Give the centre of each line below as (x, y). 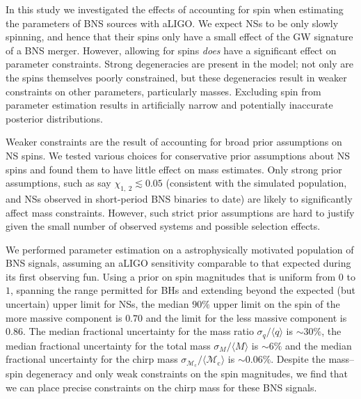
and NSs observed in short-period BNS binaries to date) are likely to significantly (179, 198)
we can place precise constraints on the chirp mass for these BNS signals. (161, 387)
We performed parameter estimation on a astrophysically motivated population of (180, 249)
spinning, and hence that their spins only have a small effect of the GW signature (179, 37)
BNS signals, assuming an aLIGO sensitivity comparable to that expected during (178, 263)
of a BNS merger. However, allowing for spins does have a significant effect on (171, 50)
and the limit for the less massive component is (246, 317)
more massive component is (64, 317)
